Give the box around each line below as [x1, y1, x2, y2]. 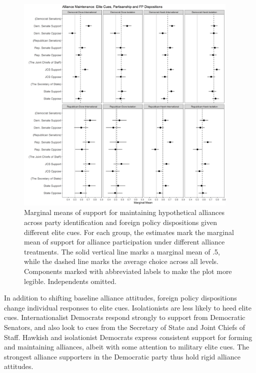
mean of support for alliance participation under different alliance [24, 236, 225, 247]
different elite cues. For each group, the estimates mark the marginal [24, 226, 234, 237]
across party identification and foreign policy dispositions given [24, 216, 217, 227]
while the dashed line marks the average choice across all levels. [24, 256, 218, 266]
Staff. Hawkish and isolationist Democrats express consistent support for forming [4, 331, 252, 342]
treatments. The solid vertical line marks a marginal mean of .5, [24, 246, 220, 256]
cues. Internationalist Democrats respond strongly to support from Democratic [4, 312, 245, 322]
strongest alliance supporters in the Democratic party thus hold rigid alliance [4, 351, 240, 361]
